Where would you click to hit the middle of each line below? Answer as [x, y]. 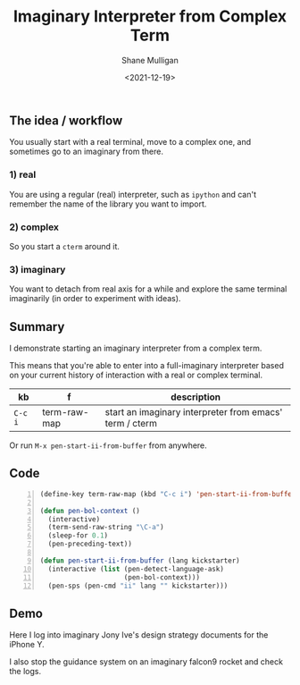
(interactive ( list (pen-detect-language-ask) [136, 569]
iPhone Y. [27, 645]
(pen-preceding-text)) [90, 544]
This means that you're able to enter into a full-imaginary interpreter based [146, 366]
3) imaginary [37, 269]
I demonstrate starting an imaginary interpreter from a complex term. [136, 348]
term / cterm [131, 424]
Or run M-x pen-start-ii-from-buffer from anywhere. [108, 445]
